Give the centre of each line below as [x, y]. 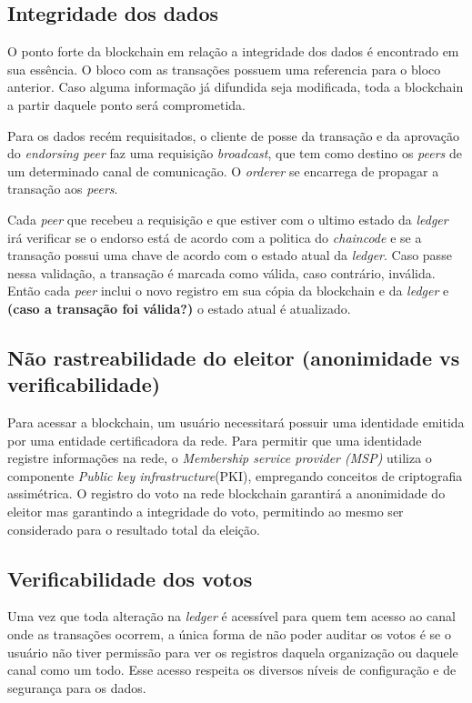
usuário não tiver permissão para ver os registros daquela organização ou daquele [233, 652]
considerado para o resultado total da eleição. [134, 529]
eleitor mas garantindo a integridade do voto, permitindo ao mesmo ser [206, 512]
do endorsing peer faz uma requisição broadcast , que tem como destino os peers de [235, 153]
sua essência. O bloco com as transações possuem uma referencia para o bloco [224, 69]
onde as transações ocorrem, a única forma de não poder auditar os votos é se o [229, 634]
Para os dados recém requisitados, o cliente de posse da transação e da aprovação [234, 135]
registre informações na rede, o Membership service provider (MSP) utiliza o [220, 458]
